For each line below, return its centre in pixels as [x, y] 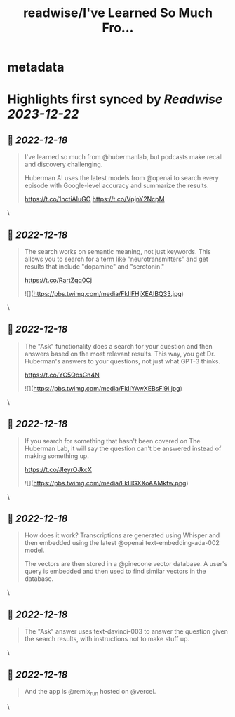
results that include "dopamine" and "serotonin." [94, 267]
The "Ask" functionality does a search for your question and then [118, 346]
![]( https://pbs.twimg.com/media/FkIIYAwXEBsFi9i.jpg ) [103, 388]
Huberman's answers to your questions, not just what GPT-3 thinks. [122, 361]
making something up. [56, 456]
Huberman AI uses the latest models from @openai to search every [121, 178]
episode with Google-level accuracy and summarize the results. [116, 186]
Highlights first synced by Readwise [115, 99]
